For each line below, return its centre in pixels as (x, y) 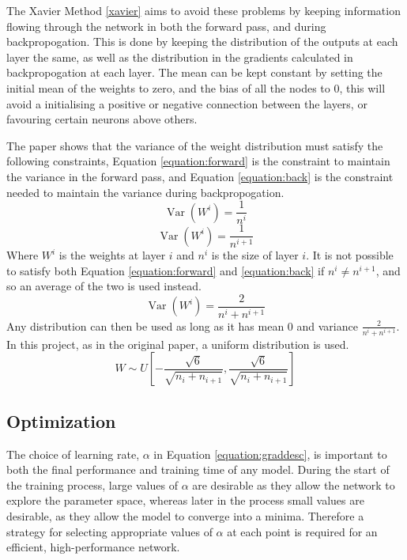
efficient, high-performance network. (93, 547)
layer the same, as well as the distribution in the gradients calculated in (180, 57)
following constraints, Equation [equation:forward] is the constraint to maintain (198, 161)
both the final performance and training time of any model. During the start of (198, 469)
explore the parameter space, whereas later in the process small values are (185, 500)
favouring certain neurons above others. (102, 119)
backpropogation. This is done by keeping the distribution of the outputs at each (202, 42)
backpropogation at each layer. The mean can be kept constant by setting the (194, 72)
